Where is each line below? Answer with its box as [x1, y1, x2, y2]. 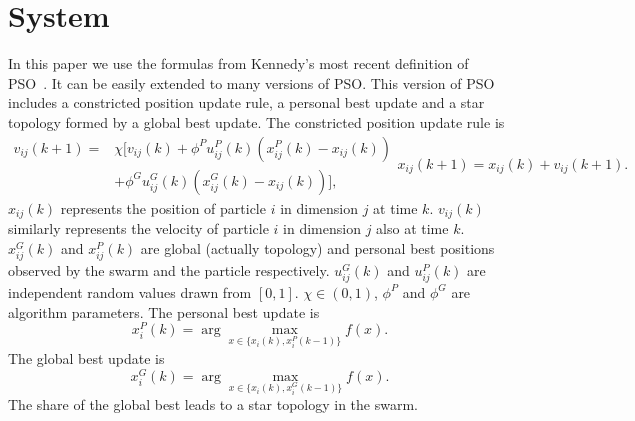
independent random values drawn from [8, 281, 252, 302]
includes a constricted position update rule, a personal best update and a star [8, 92, 485, 113]
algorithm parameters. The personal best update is [8, 301, 320, 322]
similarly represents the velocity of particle [8, 218, 269, 239]
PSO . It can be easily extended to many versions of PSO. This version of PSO [8, 72, 495, 93]
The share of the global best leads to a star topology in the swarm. [8, 394, 418, 415]
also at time [376, 218, 449, 239]
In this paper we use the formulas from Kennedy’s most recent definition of [8, 53, 469, 74]
